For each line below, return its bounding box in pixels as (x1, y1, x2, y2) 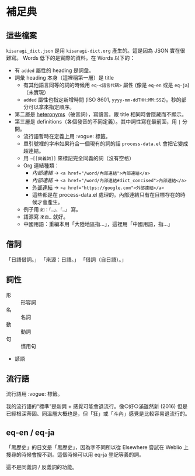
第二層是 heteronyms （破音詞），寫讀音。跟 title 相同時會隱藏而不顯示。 (14, 111, 187, 118)
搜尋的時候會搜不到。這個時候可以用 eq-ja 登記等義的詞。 (6, 451, 145, 458)
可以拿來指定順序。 (28, 104, 75, 110)
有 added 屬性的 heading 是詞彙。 (14, 67, 95, 74)
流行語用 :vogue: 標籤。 (6, 391, 63, 398)
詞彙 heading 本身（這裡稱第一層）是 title (14, 74, 114, 81)
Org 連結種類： (23, 162, 60, 169)
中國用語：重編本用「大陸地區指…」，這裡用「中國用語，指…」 (23, 221, 173, 227)
